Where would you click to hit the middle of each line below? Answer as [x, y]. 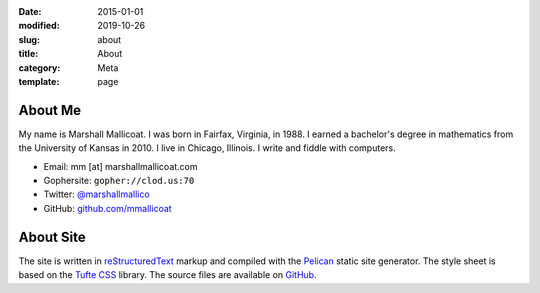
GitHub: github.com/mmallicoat [107, 208]
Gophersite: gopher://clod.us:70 [119, 181]
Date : [30, 11]
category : [39, 67]
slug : [29, 39]
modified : [39, 26]
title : [28, 54]
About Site [52, 236]
